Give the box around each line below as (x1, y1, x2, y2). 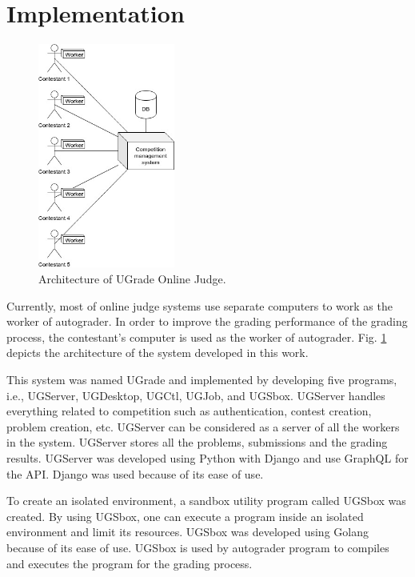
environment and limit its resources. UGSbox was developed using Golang (6, 523, 369, 540)
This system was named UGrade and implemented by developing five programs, (6, 371, 397, 388)
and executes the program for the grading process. (6, 555, 253, 571)
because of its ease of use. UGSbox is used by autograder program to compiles (6, 539, 389, 555)
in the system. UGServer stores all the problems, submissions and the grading (6, 434, 388, 451)
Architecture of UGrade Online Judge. (38, 270, 226, 287)
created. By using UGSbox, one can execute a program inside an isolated (6, 507, 364, 524)
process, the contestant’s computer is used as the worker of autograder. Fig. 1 (6, 328, 387, 345)
